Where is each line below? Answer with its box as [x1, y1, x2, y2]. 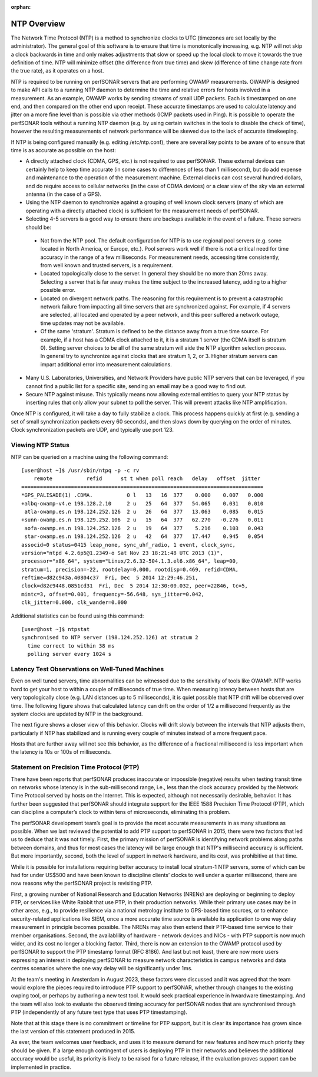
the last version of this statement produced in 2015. [11, 1027, 135, 1035]
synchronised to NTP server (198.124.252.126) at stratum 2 [21, 634, 198, 641]
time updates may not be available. [40, 319, 125, 327]
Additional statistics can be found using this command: [11, 612, 144, 619]
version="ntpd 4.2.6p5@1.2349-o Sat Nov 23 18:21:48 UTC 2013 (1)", [21, 549, 223, 556]
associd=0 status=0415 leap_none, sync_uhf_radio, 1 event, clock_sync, [21, 541, 236, 548]
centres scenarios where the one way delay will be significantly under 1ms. [11, 965, 193, 972]
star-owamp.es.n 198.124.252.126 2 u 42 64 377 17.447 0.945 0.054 [24, 533, 264, 540]
